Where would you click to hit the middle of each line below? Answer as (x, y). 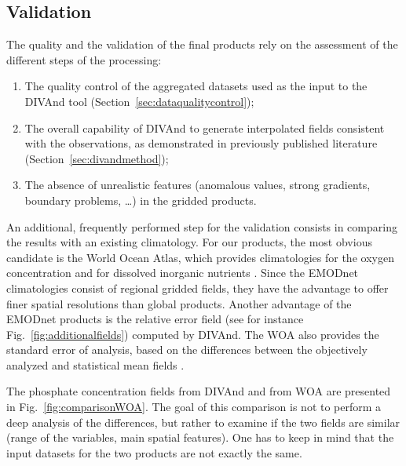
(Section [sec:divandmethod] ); (97, 158)
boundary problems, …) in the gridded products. (141, 200)
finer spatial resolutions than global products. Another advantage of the (179, 303)
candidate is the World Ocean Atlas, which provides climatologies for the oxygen (200, 257)
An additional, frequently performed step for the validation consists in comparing (202, 226)
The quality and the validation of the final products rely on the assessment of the (202, 44)
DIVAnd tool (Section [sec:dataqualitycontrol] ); (139, 101)
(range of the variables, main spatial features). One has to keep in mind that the (200, 437)
